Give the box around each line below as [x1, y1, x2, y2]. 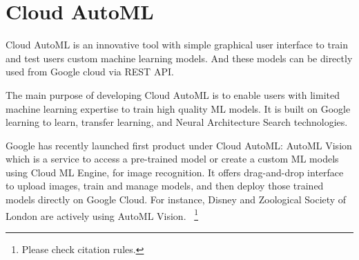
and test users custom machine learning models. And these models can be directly [6, 50, 353, 65]
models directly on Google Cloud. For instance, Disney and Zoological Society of [6, 192, 347, 207]
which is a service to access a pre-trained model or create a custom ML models [6, 151, 339, 166]
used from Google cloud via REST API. [6, 64, 174, 79]
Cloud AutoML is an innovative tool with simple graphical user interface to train [6, 37, 349, 52]
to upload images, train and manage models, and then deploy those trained [6, 178, 324, 193]
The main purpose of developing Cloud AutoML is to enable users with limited [6, 87, 340, 102]
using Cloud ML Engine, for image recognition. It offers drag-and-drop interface [6, 165, 344, 179]
